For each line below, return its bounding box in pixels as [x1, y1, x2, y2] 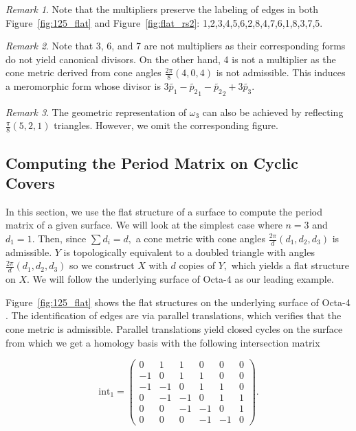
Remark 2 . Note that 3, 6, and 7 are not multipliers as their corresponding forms [5, 38, 346, 53]
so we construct [69, 258, 135, 272]
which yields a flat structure [231, 258, 350, 272]
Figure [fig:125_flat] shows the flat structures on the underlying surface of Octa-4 [5, 294, 351, 309]
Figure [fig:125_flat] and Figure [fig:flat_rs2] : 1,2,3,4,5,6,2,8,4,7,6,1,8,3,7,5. [5, 15, 323, 30]
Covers [5, 172, 55, 193]
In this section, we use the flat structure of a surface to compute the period [5, 204, 322, 218]
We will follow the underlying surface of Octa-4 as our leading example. [32, 272, 334, 286]
